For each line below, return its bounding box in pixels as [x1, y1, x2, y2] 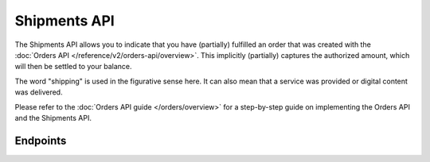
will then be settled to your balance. [14, 62, 132, 71]
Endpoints [14, 133, 67, 147]
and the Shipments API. [14, 113, 92, 122]
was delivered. [14, 87, 63, 97]
